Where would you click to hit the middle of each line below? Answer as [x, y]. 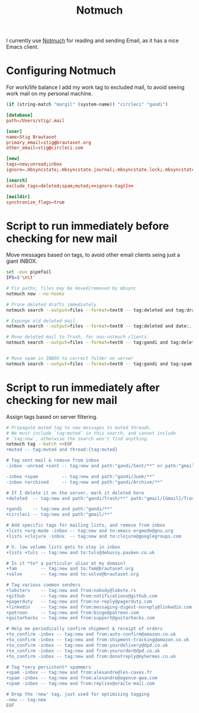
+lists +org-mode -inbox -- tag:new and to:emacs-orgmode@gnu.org [90, 531]
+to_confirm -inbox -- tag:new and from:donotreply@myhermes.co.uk [91, 656]
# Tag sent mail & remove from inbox [53, 460]
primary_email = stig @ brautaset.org [49, 142]
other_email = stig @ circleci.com [45, 148]
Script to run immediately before [88, 226]
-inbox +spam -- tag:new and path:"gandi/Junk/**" [81, 476]
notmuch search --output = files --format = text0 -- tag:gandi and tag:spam [99, 364]
